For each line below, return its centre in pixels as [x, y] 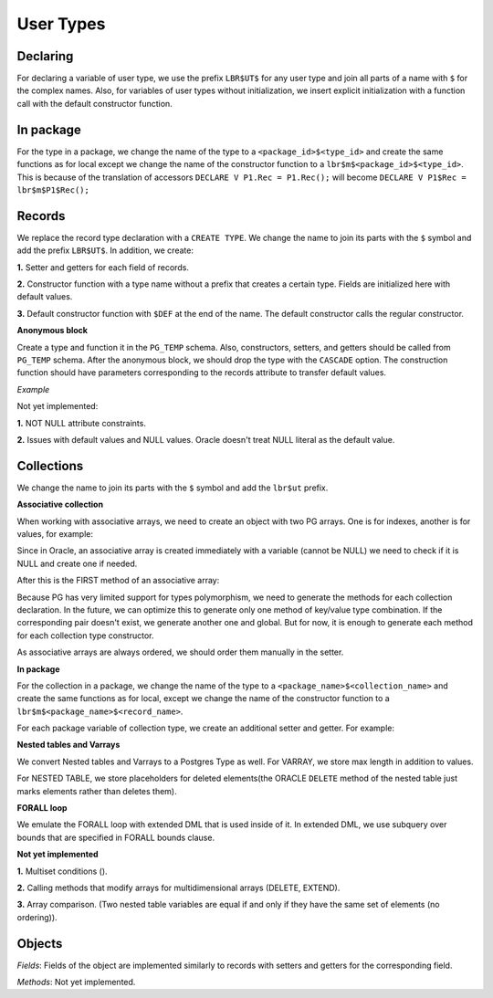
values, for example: [55, 533]
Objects [40, 944]
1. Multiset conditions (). [63, 871]
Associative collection [60, 504]
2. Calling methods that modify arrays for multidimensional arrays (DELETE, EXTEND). [178, 888]
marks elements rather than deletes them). [97, 791]
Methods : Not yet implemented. [76, 982]
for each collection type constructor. [85, 636]
